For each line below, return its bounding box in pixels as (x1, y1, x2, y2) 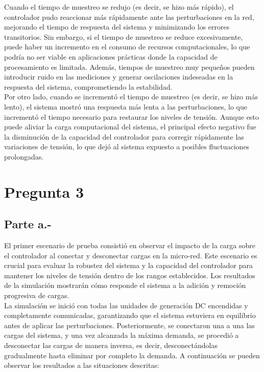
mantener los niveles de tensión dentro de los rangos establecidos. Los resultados (4, 270, 255, 280)
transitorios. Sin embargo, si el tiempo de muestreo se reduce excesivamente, (4, 31, 243, 42)
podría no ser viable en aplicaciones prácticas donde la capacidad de (4, 51, 218, 62)
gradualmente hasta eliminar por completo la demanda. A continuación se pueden (4, 350, 260, 360)
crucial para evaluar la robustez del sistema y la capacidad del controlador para (4, 260, 253, 271)
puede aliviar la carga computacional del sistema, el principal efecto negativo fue (4, 121, 256, 132)
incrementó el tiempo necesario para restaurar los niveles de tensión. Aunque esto (4, 111, 259, 122)
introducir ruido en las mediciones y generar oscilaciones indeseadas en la (4, 71, 233, 82)
